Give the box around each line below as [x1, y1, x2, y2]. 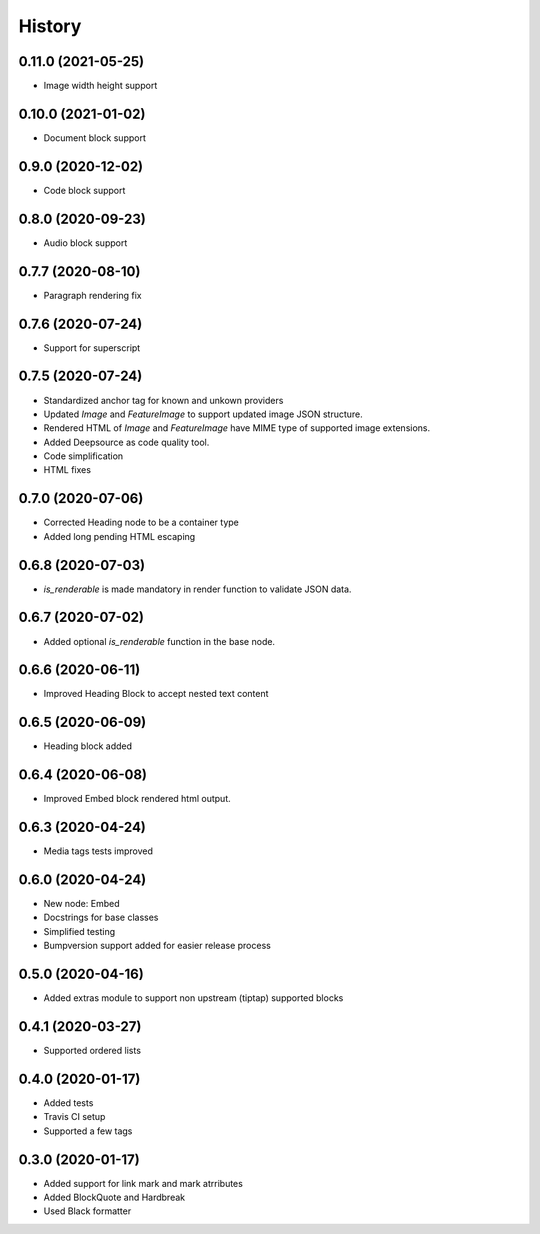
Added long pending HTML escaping [43, 530, 196, 542]
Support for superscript [43, 341, 141, 354]
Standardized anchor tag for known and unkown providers [43, 394, 284, 406]
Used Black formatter [43, 1205, 132, 1217]
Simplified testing [43, 925, 116, 937]
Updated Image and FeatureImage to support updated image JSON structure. [43, 408, 364, 420]
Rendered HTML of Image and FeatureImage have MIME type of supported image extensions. [43, 422, 431, 434]
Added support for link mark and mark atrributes [43, 1177, 244, 1189]
